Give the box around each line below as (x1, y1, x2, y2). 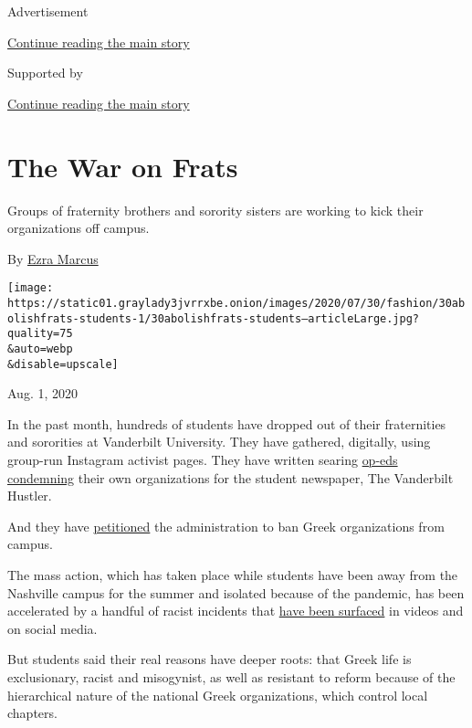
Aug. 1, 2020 (7, 384, 78, 403)
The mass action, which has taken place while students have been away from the (7, 564, 458, 584)
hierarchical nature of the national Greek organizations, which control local (7, 685, 428, 704)
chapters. (7, 703, 58, 723)
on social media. (7, 618, 98, 638)
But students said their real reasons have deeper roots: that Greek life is (7, 649, 412, 669)
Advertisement (7, 2, 89, 20)
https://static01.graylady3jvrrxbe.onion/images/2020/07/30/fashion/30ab (7, 296, 466, 310)
